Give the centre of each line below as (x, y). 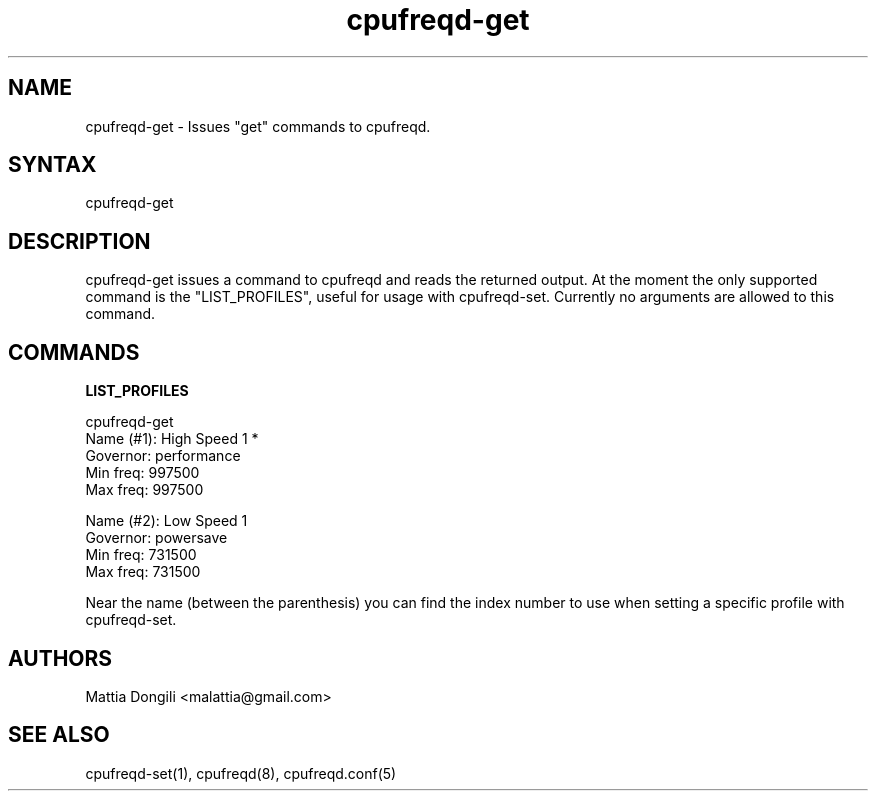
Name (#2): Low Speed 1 (166, 521)
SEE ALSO (59, 735)
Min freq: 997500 (142, 473)
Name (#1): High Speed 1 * (172, 439)
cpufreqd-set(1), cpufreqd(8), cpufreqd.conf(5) (241, 773)
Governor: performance (163, 456)
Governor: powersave (156, 538)
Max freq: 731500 (143, 572)
